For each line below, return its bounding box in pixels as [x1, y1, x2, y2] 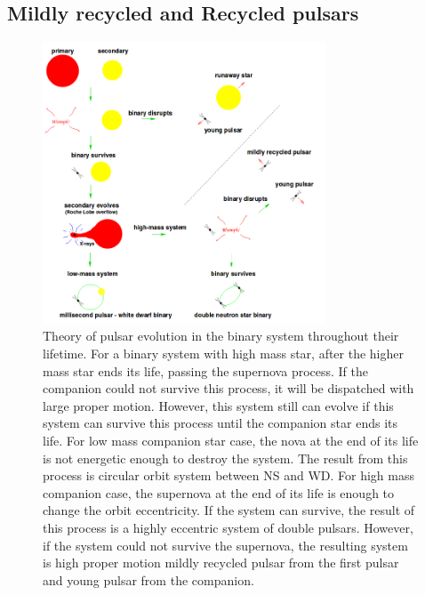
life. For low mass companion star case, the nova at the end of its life [43, 431, 419, 450]
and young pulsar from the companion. [43, 570, 254, 589]
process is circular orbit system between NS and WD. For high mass [43, 466, 414, 485]
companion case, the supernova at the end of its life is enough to [43, 483, 395, 502]
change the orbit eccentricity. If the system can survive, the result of [43, 501, 415, 519]
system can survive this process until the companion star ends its [43, 414, 397, 432]
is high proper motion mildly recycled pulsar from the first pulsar [43, 553, 399, 572]
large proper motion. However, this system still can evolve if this [43, 396, 394, 414]
